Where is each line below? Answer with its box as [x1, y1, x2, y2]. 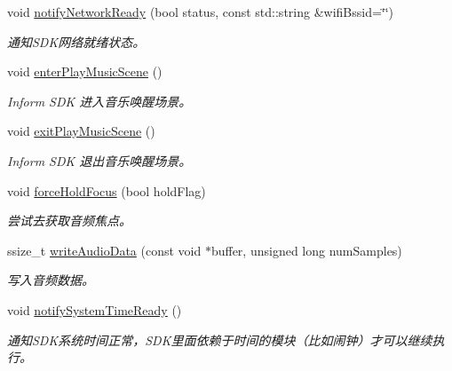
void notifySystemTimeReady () [7, 300, 182, 319]
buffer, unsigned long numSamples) [210, 241, 402, 259]
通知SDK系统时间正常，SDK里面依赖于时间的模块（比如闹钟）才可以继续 [7, 330, 432, 349]
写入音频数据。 [7, 271, 94, 289]
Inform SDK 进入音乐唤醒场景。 [7, 91, 192, 110]
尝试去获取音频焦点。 [7, 211, 131, 230]
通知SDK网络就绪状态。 [7, 32, 146, 51]
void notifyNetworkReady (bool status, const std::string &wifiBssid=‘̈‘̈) [7, 3, 394, 20]
